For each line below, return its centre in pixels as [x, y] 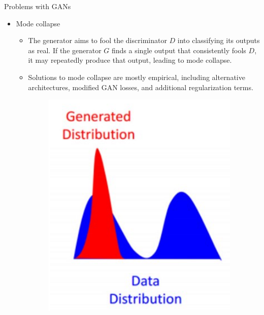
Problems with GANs [38, 6]
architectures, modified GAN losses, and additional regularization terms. [141, 87]
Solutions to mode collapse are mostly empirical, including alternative [137, 77]
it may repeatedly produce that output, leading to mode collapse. [130, 60]
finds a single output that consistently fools [179, 50]
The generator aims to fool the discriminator [97, 40]
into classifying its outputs [219, 40]
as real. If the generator [65, 50]
